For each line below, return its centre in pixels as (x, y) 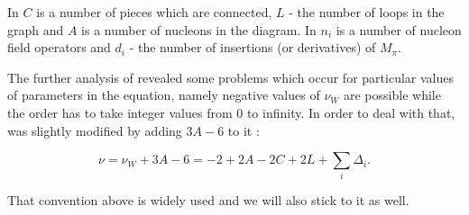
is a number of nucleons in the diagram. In (199, 29)
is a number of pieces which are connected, (154, 12)
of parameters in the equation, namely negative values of (164, 95)
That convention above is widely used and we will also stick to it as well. (208, 200)
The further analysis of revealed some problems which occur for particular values (230, 77)
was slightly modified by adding (95, 130)
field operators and (59, 47)
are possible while (392, 95)
